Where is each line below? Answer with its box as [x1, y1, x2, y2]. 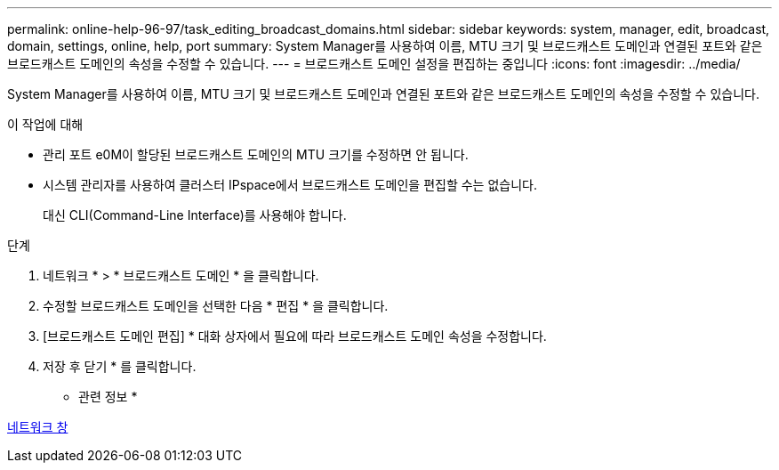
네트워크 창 [7, 419, 68, 434]
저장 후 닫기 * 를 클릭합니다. [43, 359, 197, 374]
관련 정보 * [78, 389, 138, 404]
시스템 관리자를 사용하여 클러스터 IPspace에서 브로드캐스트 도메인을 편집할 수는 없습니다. [43, 177, 537, 192]
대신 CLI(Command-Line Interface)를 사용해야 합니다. [43, 207, 347, 223]
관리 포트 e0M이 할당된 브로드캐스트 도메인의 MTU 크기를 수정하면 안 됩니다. [43, 147, 469, 162]
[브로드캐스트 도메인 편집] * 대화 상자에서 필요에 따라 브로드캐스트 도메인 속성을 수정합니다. [43, 328, 547, 344]
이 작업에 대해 [7, 117, 84, 132]
